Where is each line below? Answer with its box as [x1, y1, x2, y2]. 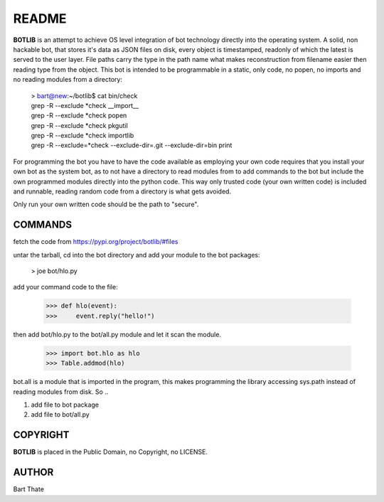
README [13, 11, 67, 26]
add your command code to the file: [13, 283, 118, 292]
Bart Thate [13, 485, 44, 493]
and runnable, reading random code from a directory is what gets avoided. [13, 187, 231, 196]
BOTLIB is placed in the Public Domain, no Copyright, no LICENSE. [13, 448, 208, 456]
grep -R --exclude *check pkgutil [31, 121, 128, 129]
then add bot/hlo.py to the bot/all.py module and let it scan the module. [13, 330, 222, 338]
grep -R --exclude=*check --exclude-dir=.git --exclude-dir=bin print [31, 141, 233, 149]
